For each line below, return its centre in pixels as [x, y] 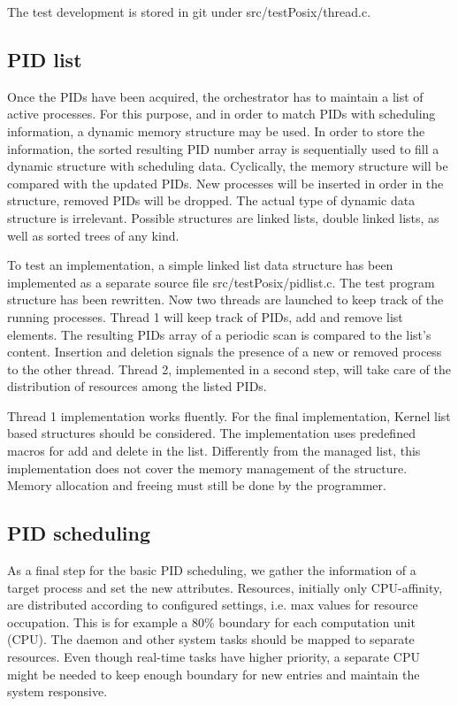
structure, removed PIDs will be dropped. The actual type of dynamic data [211, 200]
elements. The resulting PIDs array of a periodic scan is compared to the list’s [219, 334]
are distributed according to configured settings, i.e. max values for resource [213, 605]
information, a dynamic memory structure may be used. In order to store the [216, 130]
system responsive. [57, 691]
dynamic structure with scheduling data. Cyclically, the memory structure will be [228, 166]
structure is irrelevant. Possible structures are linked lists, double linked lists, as [223, 217]
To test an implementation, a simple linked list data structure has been [200, 265]
